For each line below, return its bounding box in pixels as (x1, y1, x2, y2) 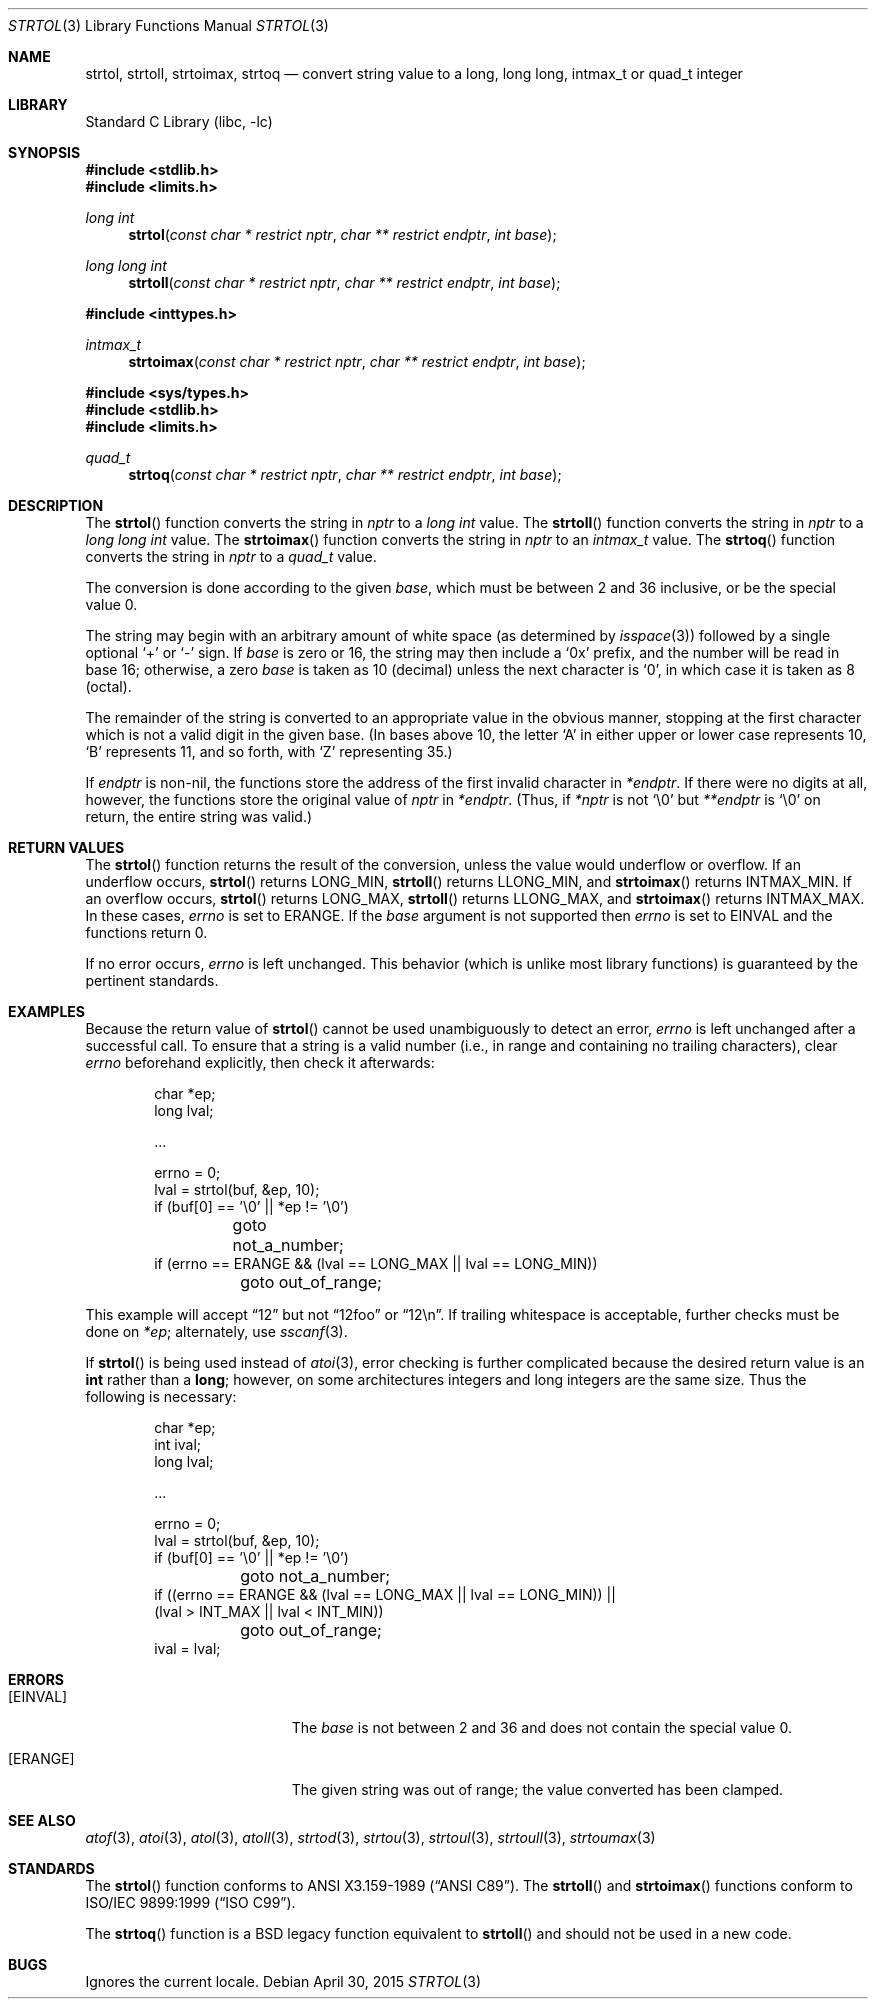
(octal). (85, 678, 132, 695)
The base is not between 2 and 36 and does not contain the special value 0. (291, 1719, 792, 1736)
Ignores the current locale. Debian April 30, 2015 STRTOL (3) (85, 1973, 482, 1990)
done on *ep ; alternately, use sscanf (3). (85, 1323, 348, 1340)
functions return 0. (85, 924, 208, 941)
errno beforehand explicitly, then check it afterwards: (85, 1054, 435, 1071)
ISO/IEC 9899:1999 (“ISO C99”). (85, 1894, 296, 1911)
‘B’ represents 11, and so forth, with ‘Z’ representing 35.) (85, 743, 453, 760)
